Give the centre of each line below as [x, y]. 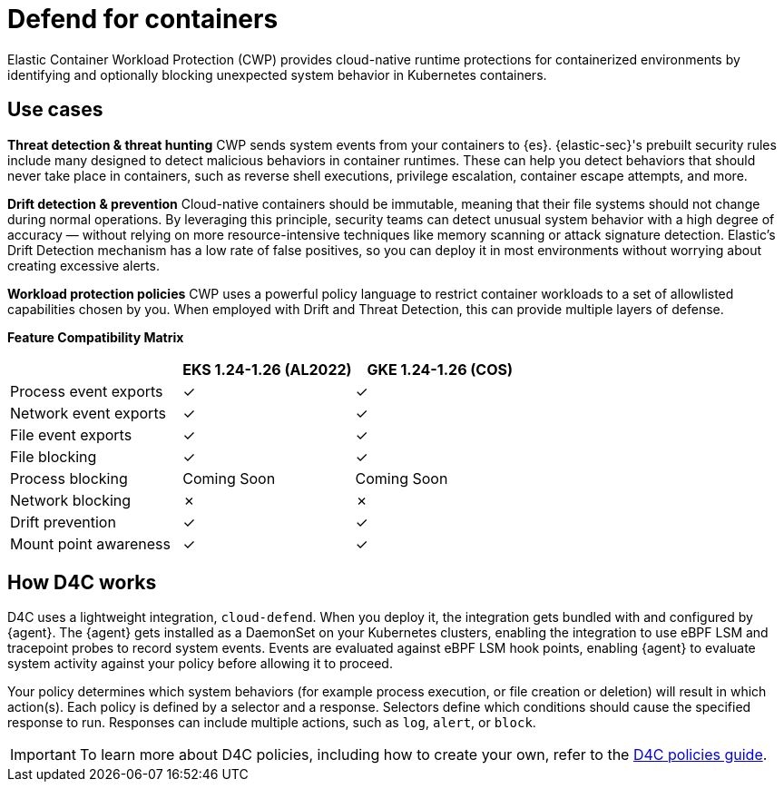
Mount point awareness [90, 543]
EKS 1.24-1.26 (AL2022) [267, 369]
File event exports [71, 434]
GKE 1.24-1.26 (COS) [440, 369]
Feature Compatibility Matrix [96, 337]
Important [43, 755]
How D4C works [82, 583]
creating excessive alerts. [83, 265]
